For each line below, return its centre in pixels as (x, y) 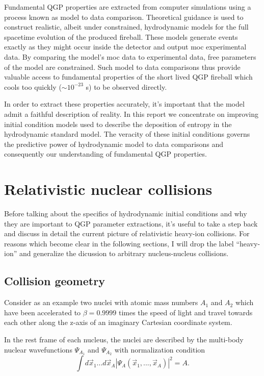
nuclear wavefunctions (38, 349)
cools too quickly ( (33, 86)
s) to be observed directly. (126, 86)
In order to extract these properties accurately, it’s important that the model (124, 104)
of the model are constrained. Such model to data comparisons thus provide (122, 67)
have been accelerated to (43, 312)
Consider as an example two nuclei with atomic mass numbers (101, 302)
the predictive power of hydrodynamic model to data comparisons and (114, 144)
